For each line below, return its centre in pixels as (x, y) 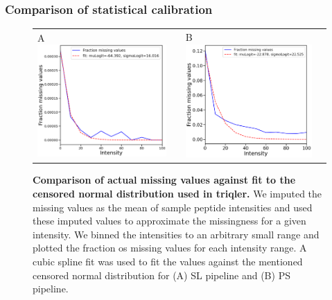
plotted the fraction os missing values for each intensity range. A (170, 248)
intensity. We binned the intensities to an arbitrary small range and (176, 234)
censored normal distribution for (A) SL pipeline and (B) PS (161, 275)
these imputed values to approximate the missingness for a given (169, 221)
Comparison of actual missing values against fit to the (164, 180)
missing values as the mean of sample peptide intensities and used (173, 207)
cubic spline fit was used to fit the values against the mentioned (168, 261)
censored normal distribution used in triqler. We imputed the (177, 194)
